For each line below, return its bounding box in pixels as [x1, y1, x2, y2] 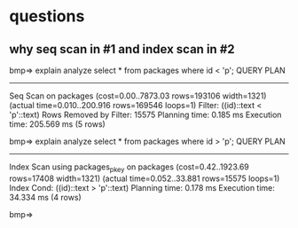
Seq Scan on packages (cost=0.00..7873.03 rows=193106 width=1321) [9, 90, 267, 101]
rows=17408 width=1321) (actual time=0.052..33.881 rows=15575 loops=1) [9, 173, 280, 184]
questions [9, 6, 85, 27]
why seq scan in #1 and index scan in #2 [9, 42, 235, 57]
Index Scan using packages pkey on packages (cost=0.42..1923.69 [9, 161, 250, 174]
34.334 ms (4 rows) [9, 192, 82, 202]
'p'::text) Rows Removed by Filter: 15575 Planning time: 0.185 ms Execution [9, 109, 282, 120]
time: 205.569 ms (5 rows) [9, 119, 106, 130]
